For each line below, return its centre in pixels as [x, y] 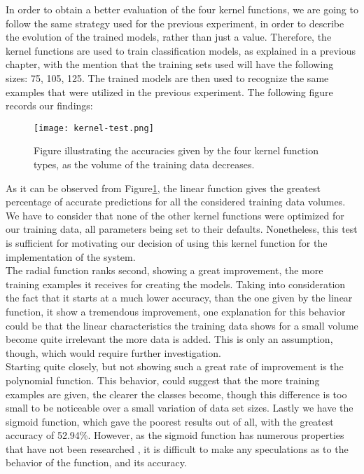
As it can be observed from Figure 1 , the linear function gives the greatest [163, 188]
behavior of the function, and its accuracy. [96, 462]
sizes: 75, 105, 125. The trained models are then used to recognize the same [167, 77]
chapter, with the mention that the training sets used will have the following [170, 64]
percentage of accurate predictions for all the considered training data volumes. [176, 202]
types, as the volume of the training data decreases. [144, 164]
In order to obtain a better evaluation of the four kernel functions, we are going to [182, 9]
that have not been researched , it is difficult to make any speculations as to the [177, 448]
